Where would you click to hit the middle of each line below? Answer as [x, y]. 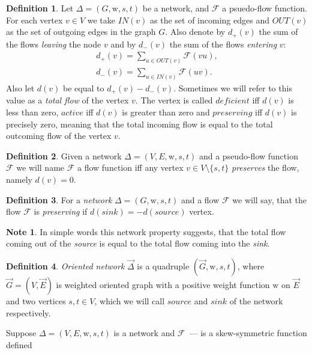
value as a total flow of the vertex [67, 100]
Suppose [21, 333]
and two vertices [36, 301]
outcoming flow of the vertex [59, 136]
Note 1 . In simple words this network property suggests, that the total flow [146, 231]
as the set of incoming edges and [210, 20]
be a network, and [176, 8]
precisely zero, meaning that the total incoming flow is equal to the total [139, 124]
